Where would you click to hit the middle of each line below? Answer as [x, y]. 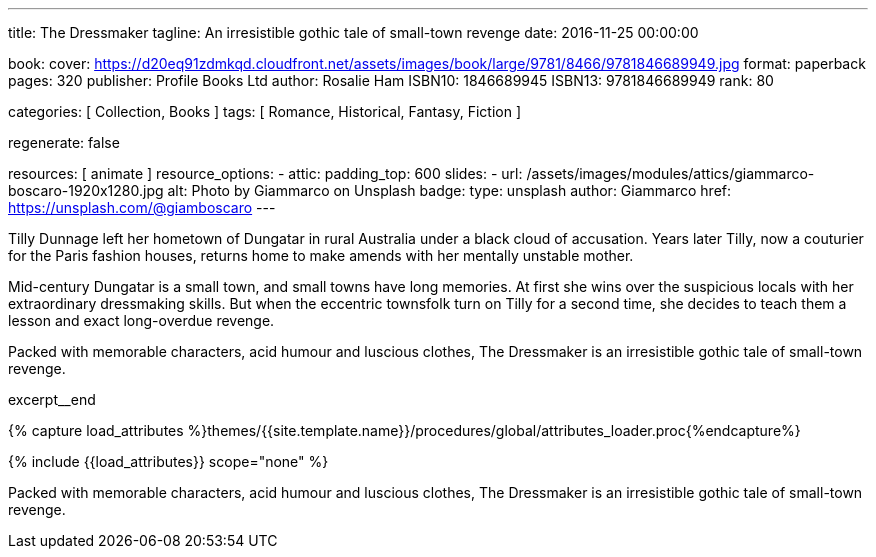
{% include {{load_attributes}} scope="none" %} [168, 461]
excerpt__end [52, 399]
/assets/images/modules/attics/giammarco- [670, 173]
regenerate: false [64, 142]
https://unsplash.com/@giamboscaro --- [142, 207]
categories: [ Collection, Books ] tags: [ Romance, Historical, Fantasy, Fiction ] [265, 111]
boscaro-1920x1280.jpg [86, 190]
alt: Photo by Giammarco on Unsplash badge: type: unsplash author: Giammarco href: [449, 190]
